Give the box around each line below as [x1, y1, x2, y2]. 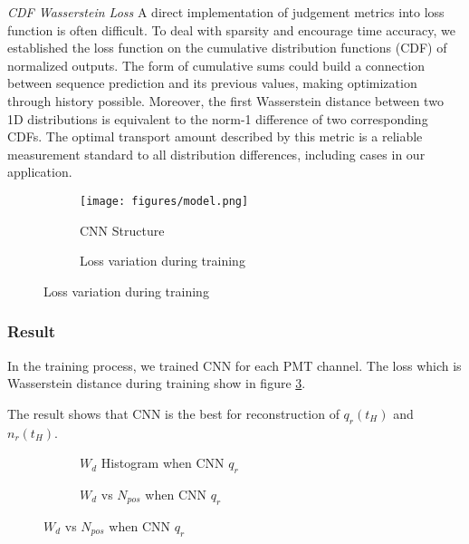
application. [7, 162, 72, 181]
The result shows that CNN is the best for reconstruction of [7, 403, 340, 423]
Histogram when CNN [100, 453, 225, 472]
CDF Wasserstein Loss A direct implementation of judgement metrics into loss [7, 3, 445, 21]
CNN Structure [80, 220, 165, 239]
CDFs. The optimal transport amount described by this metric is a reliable [7, 127, 423, 146]
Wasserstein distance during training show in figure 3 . [7, 374, 306, 393]
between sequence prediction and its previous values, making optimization [7, 73, 417, 92]
